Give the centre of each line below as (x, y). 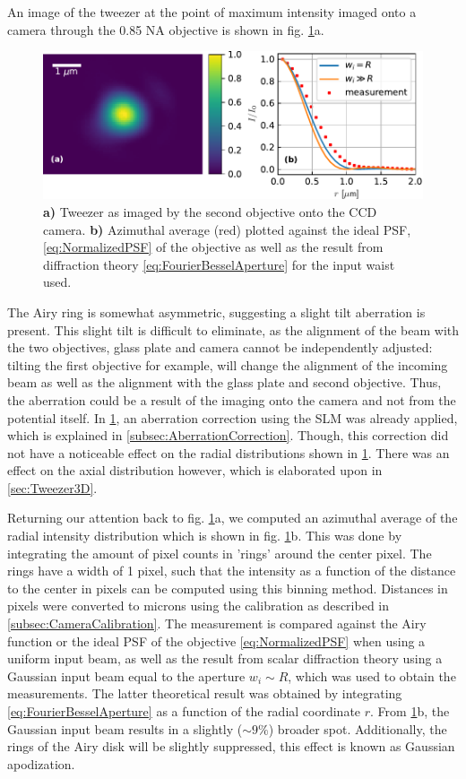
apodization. (41, 763)
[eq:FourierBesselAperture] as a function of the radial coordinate (184, 711)
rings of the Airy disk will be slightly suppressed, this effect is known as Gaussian (231, 746)
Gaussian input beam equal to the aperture (126, 675)
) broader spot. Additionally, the (358, 728)
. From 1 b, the (410, 711)
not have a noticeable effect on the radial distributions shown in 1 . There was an (229, 452)
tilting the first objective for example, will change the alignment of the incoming (228, 364)
